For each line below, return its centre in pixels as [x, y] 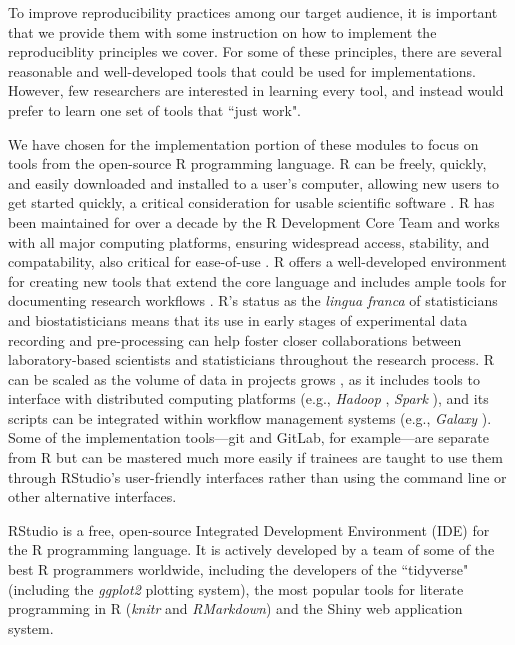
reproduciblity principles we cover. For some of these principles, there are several [255, 51]
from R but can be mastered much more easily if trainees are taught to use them [255, 457]
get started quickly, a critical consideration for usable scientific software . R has [251, 202]
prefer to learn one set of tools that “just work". [155, 109]
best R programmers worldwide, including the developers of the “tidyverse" [238, 569]
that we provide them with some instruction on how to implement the [222, 31]
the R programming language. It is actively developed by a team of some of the [251, 549]
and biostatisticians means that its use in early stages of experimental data [238, 319]
